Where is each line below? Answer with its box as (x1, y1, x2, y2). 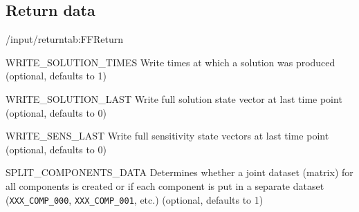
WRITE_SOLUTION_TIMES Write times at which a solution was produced (6, 55, 335, 69)
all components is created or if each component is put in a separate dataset (6, 178, 324, 193)
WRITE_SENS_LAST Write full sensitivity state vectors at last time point (6, 128, 329, 143)
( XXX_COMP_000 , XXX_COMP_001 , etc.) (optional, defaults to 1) (6, 192, 264, 206)
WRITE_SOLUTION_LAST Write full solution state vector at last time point (6, 91, 342, 106)
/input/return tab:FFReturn (6, 32, 123, 46)
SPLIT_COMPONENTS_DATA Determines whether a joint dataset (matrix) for (6, 165, 353, 180)
